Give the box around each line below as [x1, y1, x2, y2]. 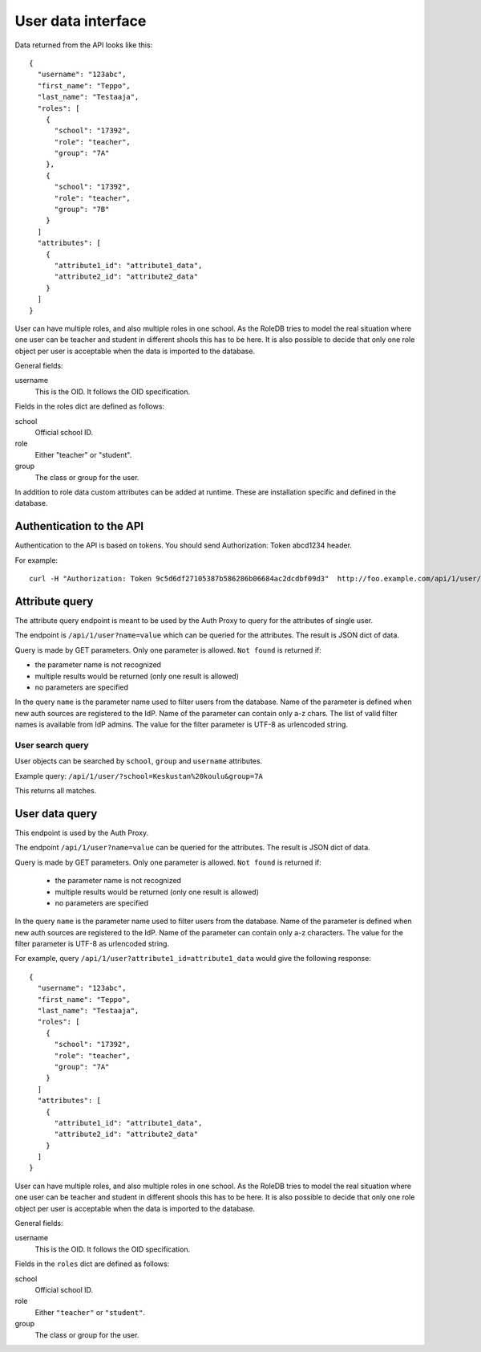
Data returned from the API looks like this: [14, 40, 153, 50]
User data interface [14, 12, 147, 30]
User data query [14, 807, 98, 821]
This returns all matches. [14, 786, 97, 796]
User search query [14, 739, 89, 751]
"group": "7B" [54, 205, 110, 214]
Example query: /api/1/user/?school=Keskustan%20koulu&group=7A [14, 771, 264, 780]
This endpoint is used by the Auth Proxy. [14, 828, 149, 837]
